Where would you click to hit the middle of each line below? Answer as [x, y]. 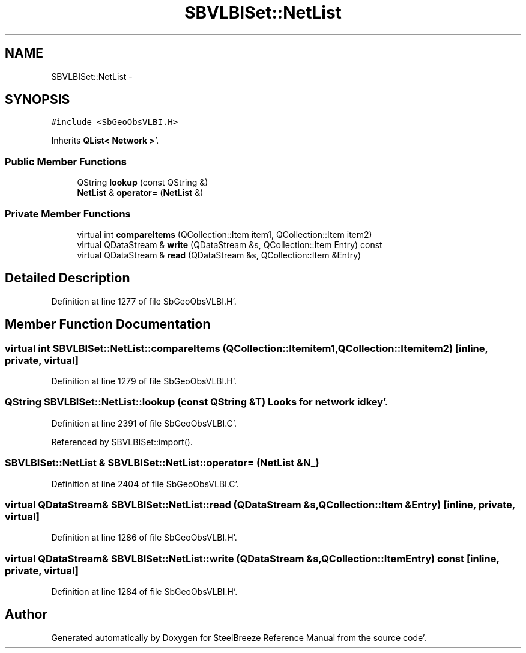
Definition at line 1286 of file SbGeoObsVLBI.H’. [144, 538]
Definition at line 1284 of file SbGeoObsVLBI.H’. [144, 591]
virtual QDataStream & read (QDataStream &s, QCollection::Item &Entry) [219, 255]
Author [26, 615]
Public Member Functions [66, 161]
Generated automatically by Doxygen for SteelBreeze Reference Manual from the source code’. [239, 637]
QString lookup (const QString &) [143, 183]
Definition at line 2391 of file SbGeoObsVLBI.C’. [144, 423]
